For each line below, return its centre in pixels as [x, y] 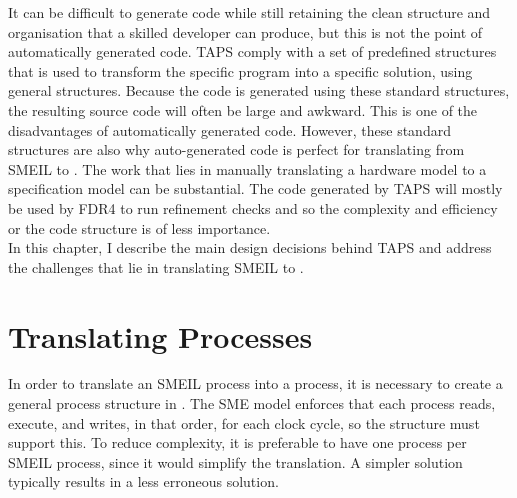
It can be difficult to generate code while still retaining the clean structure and [249, 12]
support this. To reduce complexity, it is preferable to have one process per [237, 442]
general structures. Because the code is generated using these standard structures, [259, 90]
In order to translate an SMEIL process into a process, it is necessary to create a [255, 383]
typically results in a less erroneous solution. [143, 481]
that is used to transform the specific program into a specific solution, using [240, 70]
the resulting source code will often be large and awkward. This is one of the [243, 109]
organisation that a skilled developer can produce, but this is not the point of [245, 31]
